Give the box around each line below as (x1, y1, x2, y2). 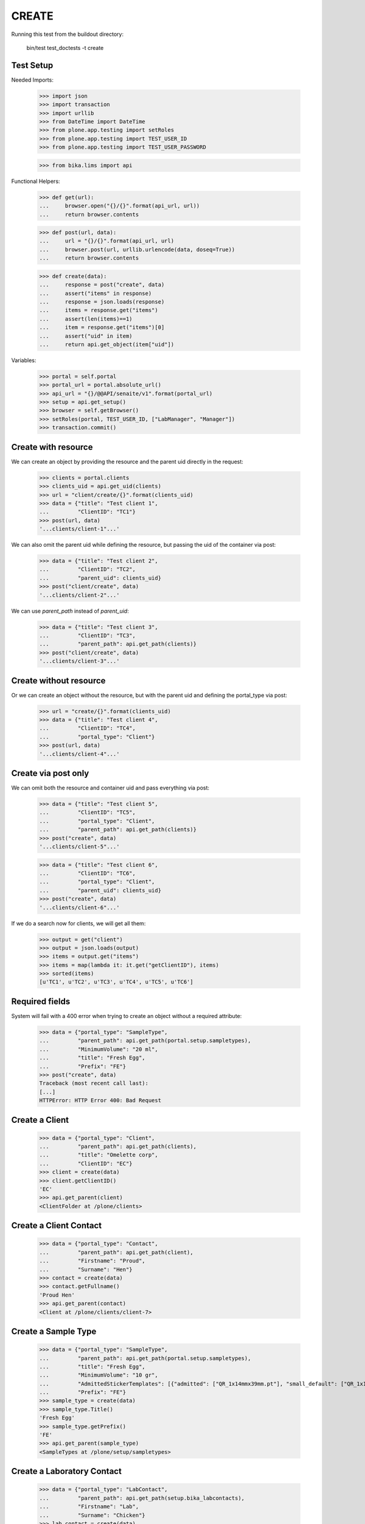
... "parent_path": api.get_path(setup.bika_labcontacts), (39, 1494, 245, 1501)
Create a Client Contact (11, 1220, 102, 1231)
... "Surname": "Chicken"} (39, 1512, 145, 1519)
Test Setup (11, 60, 54, 70)
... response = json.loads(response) (39, 299, 165, 305)
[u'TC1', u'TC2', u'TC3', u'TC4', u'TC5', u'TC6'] (39, 978, 194, 986)
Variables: (11, 357, 36, 364)
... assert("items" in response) (39, 290, 152, 297)
